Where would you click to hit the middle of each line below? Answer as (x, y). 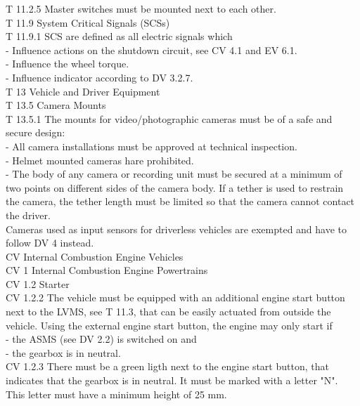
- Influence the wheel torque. (67, 64)
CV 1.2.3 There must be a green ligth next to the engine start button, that (167, 366)
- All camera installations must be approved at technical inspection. (152, 146)
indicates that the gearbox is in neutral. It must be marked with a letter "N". (172, 380)
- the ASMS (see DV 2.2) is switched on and (101, 339)
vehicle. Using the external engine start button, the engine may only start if (169, 325)
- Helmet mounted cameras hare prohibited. (100, 160)
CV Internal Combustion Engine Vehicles (95, 256)
